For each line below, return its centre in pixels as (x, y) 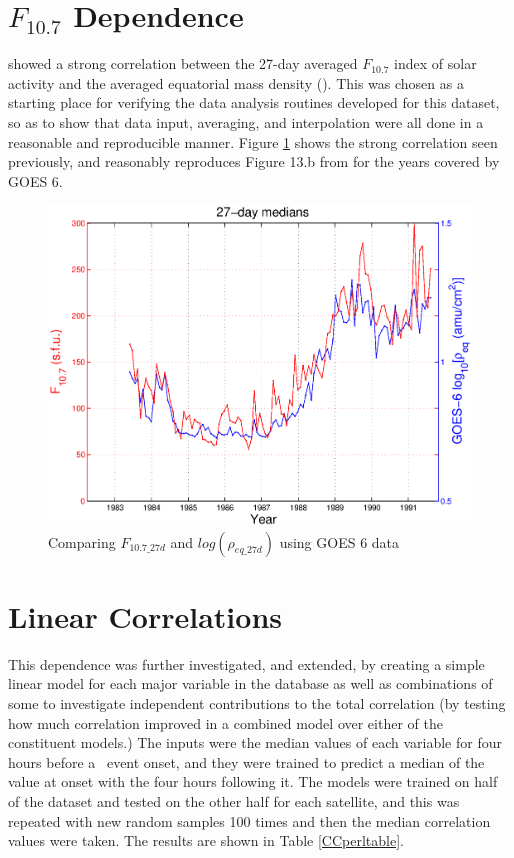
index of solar (435, 63)
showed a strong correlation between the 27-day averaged (183, 63)
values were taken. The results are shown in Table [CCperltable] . (206, 840)
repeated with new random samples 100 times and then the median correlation (249, 820)
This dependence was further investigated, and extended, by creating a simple (246, 663)
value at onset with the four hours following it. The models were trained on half (253, 781)
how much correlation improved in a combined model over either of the (225, 722)
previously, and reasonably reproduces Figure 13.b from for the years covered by (254, 161)
